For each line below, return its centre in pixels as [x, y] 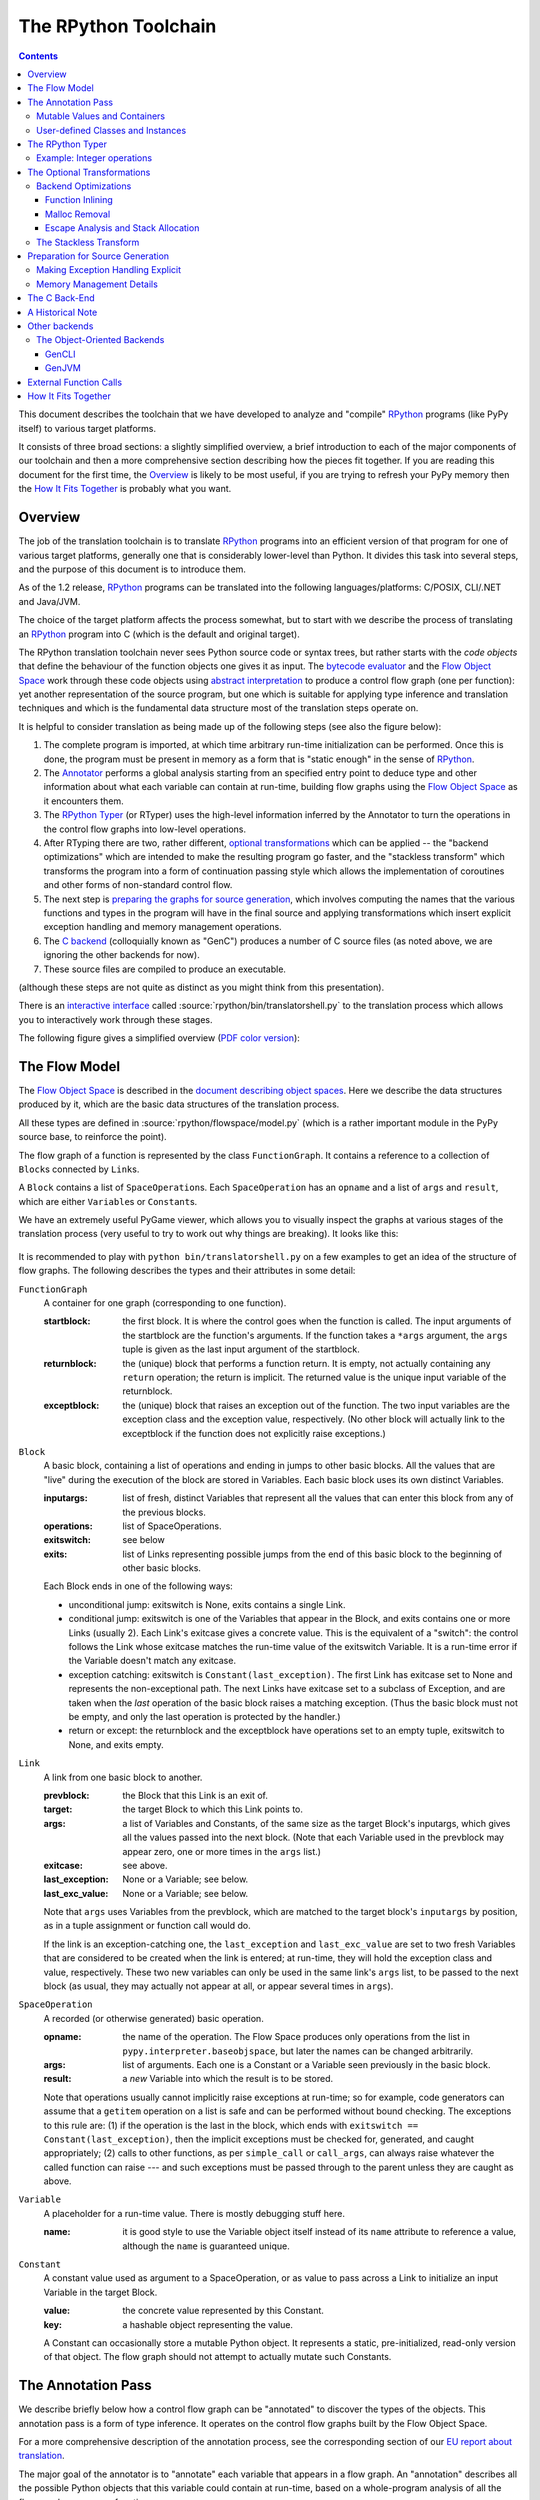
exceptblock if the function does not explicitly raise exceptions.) [254, 1433]
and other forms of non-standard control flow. [138, 885]
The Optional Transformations [89, 172]
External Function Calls [75, 382]
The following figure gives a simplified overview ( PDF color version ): [159, 1038]
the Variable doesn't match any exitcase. [152, 1661]
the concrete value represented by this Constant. [223, 2311]
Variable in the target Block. [100, 2292]
